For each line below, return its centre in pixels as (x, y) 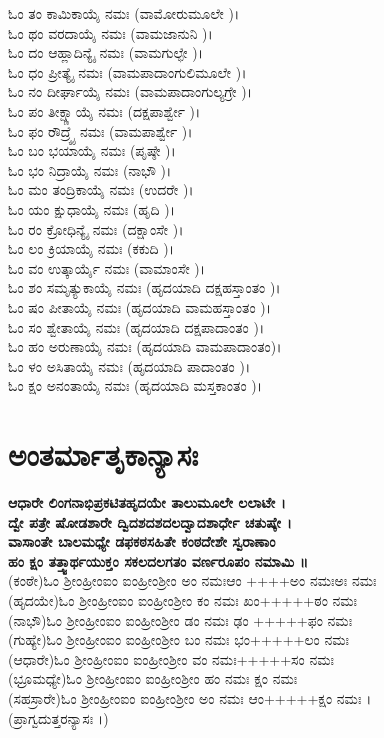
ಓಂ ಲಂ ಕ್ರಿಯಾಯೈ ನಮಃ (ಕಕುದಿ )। (91, 248)
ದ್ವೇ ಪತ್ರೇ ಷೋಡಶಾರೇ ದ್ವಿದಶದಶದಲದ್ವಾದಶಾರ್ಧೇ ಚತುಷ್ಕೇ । (150, 521)
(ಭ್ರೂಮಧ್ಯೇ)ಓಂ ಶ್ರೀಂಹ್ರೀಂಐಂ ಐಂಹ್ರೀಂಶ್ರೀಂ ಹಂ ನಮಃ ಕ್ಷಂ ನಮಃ (153, 678)
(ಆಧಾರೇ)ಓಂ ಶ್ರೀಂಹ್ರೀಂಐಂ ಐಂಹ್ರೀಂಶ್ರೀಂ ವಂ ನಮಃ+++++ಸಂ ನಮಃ (171, 658)
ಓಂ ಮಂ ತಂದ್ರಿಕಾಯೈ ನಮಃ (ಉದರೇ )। (101, 189)
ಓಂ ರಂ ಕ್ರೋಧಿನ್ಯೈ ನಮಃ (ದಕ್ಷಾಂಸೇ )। (96, 228)
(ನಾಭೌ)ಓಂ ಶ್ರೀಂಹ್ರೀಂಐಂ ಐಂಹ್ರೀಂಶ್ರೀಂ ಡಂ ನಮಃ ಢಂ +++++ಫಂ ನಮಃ (180, 619)
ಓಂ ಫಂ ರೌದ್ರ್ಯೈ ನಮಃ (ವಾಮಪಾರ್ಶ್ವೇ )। (100, 130)
